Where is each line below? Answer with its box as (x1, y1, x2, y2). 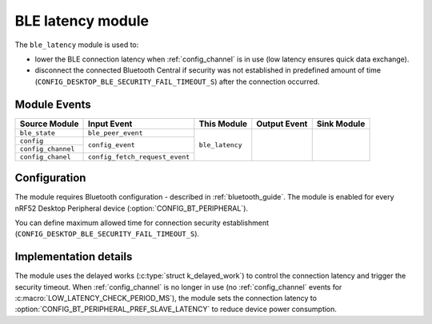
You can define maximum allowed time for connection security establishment (14, 218, 270, 227)
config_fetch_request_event (87, 152, 190, 161)
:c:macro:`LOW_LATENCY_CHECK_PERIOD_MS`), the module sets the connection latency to (14, 294, 318, 302)
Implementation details (14, 250, 133, 263)
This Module (198, 118, 248, 129)
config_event (87, 140, 135, 149)
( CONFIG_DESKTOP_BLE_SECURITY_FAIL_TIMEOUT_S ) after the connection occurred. (34, 77, 320, 86)
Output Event (256, 118, 308, 129)
